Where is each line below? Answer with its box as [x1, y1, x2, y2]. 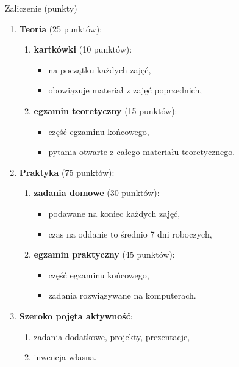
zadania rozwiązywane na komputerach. [48, 289, 196, 302]
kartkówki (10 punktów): [34, 43, 132, 56]
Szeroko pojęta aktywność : [19, 309, 133, 322]
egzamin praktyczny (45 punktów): [34, 248, 175, 261]
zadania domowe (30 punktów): [34, 186, 160, 199]
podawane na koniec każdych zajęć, [48, 206, 180, 219]
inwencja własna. [34, 351, 97, 363]
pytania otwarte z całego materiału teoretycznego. [48, 145, 235, 158]
